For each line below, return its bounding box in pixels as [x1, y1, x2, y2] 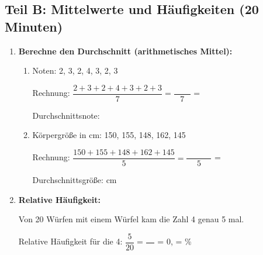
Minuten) [5, 17, 63, 35]
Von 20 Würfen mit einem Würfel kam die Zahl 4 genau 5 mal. [18, 213, 244, 225]
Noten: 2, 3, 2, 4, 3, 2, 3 [32, 64, 118, 77]
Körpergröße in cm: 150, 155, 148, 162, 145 [32, 129, 186, 141]
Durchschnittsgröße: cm [32, 174, 117, 186]
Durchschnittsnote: [32, 109, 100, 121]
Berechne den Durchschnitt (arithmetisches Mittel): [18, 44, 233, 57]
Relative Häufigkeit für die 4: [18, 235, 123, 247]
